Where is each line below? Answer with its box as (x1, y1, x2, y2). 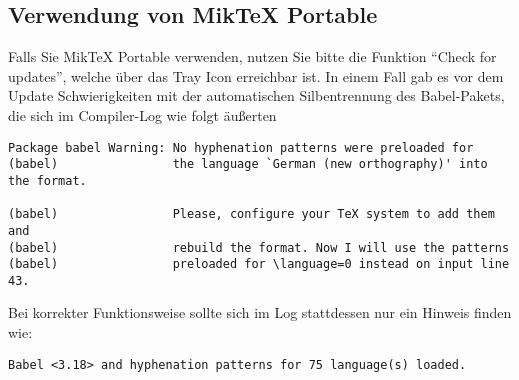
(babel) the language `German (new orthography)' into (8, 157, 488, 172)
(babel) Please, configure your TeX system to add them (8, 207, 495, 222)
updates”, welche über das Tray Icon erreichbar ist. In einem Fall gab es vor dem (8, 65, 504, 86)
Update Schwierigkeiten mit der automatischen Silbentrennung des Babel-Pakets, (8, 85, 505, 106)
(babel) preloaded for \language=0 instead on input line (8, 257, 510, 272)
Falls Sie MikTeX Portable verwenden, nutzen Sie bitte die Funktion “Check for (8, 46, 497, 67)
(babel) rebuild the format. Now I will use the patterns (8, 240, 510, 255)
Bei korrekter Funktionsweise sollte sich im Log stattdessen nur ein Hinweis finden (8, 302, 512, 323)
